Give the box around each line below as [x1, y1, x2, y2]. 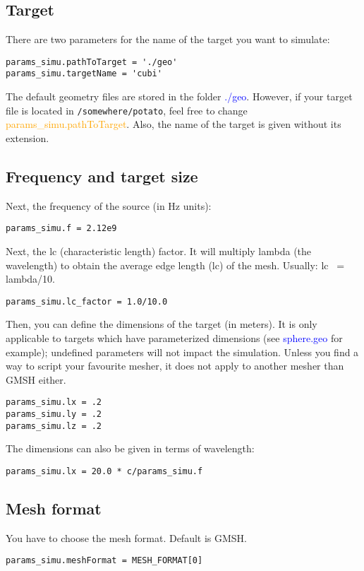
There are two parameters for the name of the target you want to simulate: [6, 32, 330, 47]
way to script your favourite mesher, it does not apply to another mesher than [6, 358, 344, 373]
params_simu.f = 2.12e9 [6, 223, 117, 234]
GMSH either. [6, 372, 66, 387]
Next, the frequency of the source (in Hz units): [6, 198, 212, 213]
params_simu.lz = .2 [6, 420, 102, 431]
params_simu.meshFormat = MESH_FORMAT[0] [6, 555, 203, 566]
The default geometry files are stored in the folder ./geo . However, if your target [6, 89, 353, 104]
